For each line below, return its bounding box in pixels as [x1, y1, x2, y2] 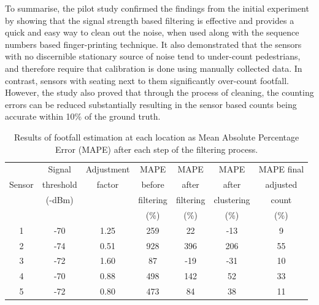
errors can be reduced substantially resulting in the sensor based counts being [5, 98, 297, 110]
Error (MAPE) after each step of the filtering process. [55, 142, 258, 155]
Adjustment [85, 163, 130, 176]
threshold [42, 178, 77, 191]
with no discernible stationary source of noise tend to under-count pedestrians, [5, 50, 301, 63]
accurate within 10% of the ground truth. [5, 110, 161, 123]
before [141, 178, 164, 191]
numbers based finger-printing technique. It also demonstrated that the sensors [5, 37, 302, 50]
